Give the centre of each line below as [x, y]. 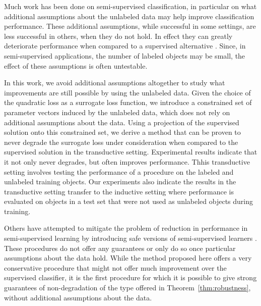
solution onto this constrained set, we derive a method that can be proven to [122, 132]
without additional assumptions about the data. [78, 297]
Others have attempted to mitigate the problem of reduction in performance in [126, 228]
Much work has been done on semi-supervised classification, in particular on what [130, 6]
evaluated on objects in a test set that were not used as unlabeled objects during [129, 201]
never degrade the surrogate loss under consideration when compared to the [121, 142]
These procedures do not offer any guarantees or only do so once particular [120, 248]
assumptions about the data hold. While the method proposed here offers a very [128, 258]
